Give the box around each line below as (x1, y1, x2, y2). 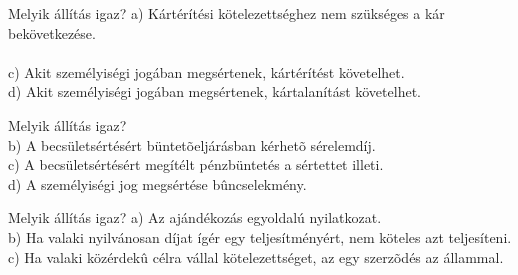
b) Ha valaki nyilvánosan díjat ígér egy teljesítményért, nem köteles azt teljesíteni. (8, 226, 512, 247)
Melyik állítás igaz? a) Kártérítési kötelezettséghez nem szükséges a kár (8, 3, 445, 23)
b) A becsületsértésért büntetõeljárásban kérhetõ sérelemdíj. (8, 134, 376, 155)
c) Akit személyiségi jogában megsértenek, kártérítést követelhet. (8, 61, 405, 82)
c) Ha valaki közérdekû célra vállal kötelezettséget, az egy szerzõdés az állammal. (8, 246, 504, 267)
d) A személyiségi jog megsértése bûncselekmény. (8, 173, 307, 194)
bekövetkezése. (8, 22, 96, 43)
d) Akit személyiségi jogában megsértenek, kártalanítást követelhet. (8, 81, 421, 102)
